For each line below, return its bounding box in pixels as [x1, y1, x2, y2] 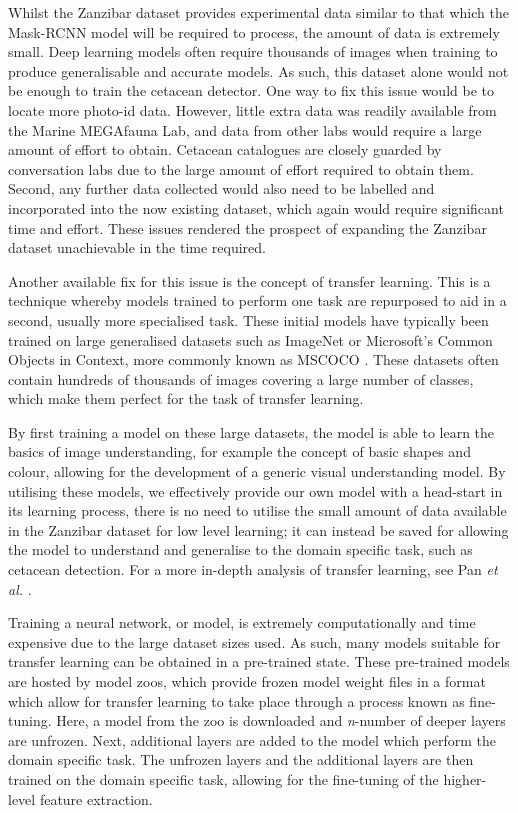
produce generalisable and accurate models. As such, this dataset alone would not [8, 60, 509, 81]
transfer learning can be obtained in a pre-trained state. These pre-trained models [8, 651, 510, 672]
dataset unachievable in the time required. [8, 237, 266, 258]
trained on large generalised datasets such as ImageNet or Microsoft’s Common [8, 329, 493, 350]
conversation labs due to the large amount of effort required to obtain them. [8, 158, 474, 179]
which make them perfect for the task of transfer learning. [8, 388, 364, 409]
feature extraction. [39, 788, 153, 809]
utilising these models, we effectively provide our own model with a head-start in [8, 480, 503, 501]
